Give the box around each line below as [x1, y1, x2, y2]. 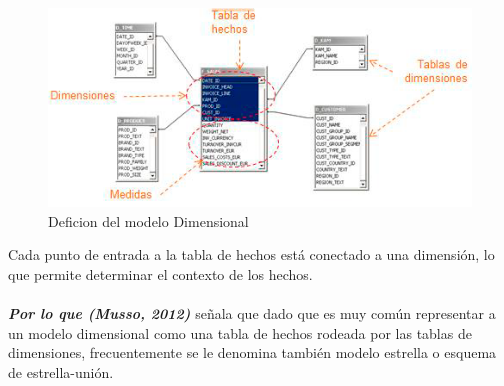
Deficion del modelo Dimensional [48, 210, 249, 231]
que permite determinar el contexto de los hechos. [8, 263, 313, 284]
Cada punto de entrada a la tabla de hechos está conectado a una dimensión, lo [8, 244, 495, 265]
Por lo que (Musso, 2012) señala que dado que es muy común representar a [8, 303, 496, 324]
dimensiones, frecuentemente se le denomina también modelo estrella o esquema [8, 342, 497, 363]
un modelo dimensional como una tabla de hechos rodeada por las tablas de [8, 322, 472, 343]
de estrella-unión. [8, 361, 114, 382]
